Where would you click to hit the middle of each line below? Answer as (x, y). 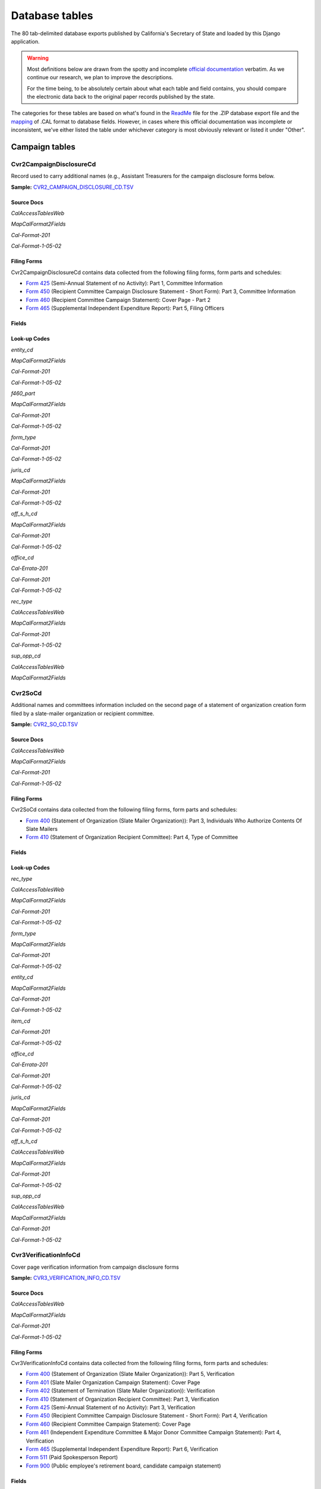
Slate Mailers (42, 828)
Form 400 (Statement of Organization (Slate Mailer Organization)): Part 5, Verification (130, 1374)
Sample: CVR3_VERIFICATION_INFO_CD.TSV (66, 1278)
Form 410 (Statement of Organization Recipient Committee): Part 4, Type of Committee (132, 837)
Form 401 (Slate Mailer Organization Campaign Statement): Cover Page (113, 1382)
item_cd (21, 1021)
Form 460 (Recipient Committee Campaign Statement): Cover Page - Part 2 (118, 300)
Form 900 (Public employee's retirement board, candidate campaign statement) (123, 1466)
